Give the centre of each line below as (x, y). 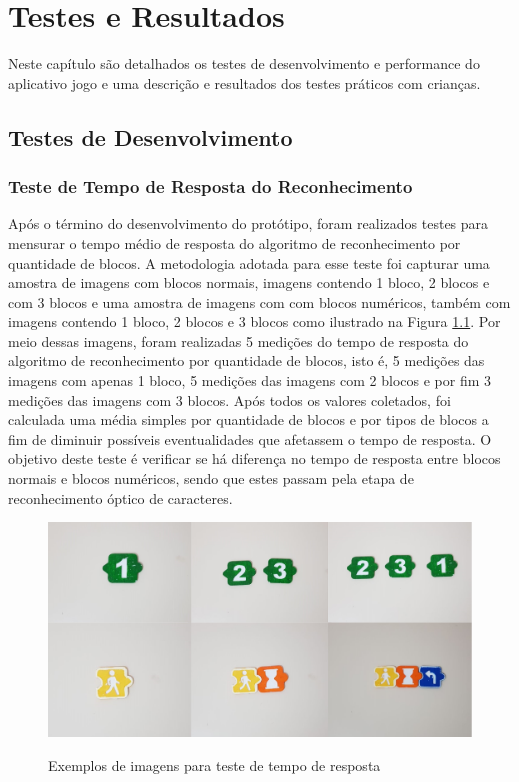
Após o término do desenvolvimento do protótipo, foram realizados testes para (248, 223)
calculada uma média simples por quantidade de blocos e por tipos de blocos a (248, 419)
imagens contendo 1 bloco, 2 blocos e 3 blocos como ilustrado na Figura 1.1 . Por (254, 321)
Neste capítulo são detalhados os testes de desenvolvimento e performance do (244, 63)
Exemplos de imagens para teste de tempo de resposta (214, 764)
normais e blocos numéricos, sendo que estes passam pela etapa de (211, 478)
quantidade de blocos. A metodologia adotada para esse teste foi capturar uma (249, 262)
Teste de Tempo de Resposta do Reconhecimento (210, 186)
